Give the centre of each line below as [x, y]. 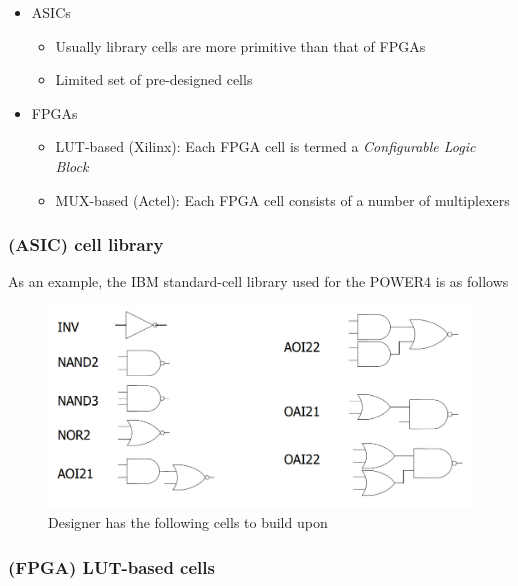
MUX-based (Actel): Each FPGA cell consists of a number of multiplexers [282, 199]
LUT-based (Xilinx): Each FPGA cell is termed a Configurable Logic [265, 146]
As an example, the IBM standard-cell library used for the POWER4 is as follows [258, 281]
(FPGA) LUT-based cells [111, 566]
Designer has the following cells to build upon [188, 522]
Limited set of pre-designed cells [154, 79]
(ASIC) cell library [86, 244]
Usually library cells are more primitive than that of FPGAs [240, 45]
